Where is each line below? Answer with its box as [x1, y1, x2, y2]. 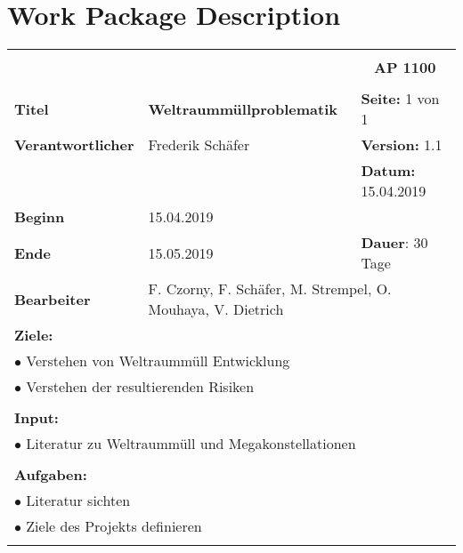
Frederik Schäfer [148, 134, 250, 156]
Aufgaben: [14, 464, 87, 485]
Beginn [14, 206, 65, 228]
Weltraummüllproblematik [148, 98, 338, 119]
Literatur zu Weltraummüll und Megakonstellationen [26, 433, 356, 454]
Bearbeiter [14, 288, 91, 309]
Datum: [361, 160, 416, 181]
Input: [14, 407, 59, 429]
